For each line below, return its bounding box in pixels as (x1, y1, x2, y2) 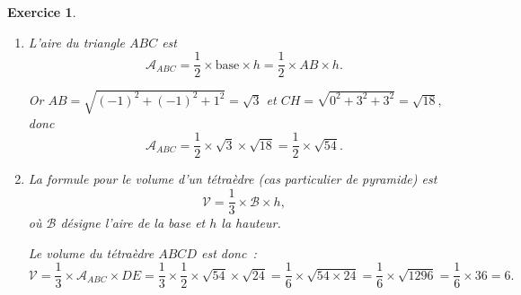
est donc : (200, 243, 257, 262)
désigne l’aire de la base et (60, 213, 206, 232)
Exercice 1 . (7, 3, 76, 21)
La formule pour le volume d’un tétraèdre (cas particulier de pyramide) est (28, 169, 437, 188)
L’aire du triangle (28, 32, 125, 51)
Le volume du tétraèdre (28, 243, 155, 262)
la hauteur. (221, 213, 281, 232)
